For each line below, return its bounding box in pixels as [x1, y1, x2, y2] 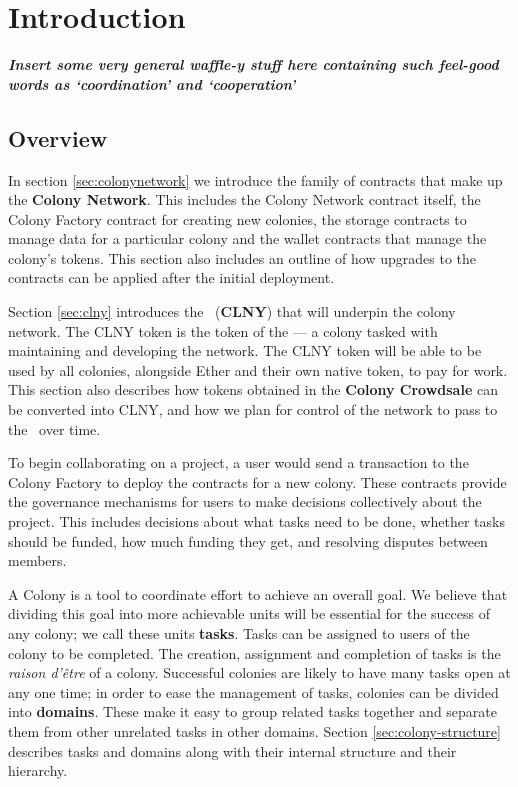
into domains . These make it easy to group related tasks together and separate [8, 701, 498, 722]
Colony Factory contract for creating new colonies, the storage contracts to [8, 208, 467, 229]
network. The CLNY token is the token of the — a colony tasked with [8, 320, 438, 341]
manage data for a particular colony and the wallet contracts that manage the [8, 228, 487, 249]
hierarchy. [8, 760, 68, 781]
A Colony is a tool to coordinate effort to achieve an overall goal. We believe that [8, 583, 508, 604]
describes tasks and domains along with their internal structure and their [8, 740, 457, 761]
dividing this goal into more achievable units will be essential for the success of [8, 603, 491, 624]
